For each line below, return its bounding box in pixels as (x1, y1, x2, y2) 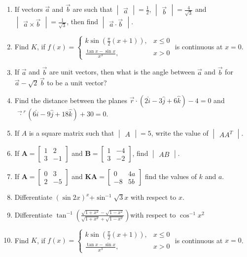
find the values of (144, 171, 197, 182)
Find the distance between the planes (14, 95, 128, 106)
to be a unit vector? (47, 77, 107, 88)
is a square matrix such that (29, 128, 114, 138)
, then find (67, 16, 99, 27)
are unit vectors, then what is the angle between (49, 67, 195, 77)
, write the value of (151, 128, 209, 138)
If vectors (14, 4, 43, 14)
